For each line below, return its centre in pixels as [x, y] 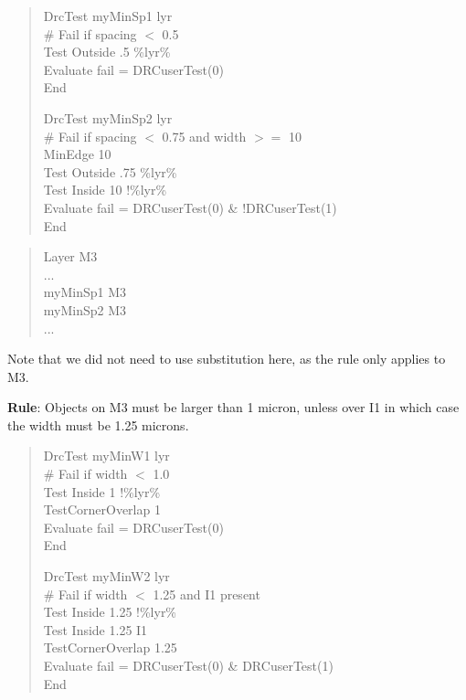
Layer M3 [70, 256]
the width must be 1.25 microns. [98, 424]
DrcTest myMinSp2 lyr [108, 117]
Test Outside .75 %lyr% [110, 171]
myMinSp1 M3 [85, 292]
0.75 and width [204, 136]
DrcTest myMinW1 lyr [106, 456]
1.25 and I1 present [207, 594]
